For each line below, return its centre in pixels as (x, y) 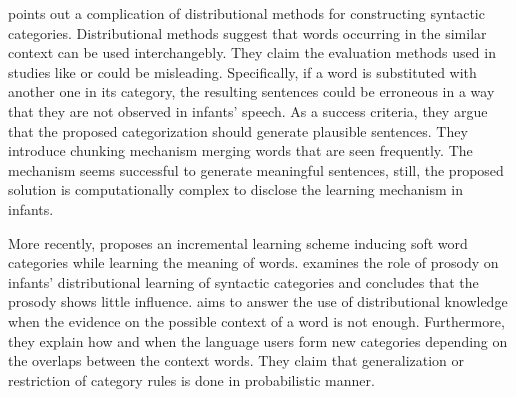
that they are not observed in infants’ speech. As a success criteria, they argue (248, 110)
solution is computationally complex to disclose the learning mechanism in (236, 189)
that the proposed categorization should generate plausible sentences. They (238, 130)
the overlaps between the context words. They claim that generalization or (236, 360)
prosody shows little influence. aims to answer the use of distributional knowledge (258, 301)
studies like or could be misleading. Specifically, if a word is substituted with (242, 71)
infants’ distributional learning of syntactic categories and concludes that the (243, 281)
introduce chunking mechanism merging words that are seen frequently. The (240, 150)
